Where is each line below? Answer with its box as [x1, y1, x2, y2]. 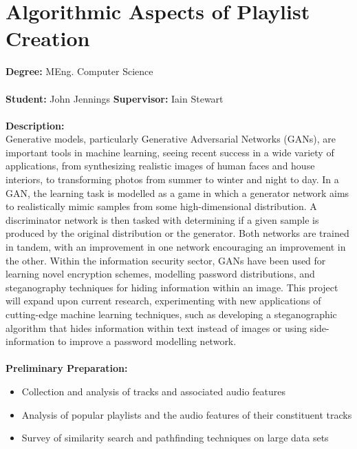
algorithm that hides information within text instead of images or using [6, 320, 307, 335]
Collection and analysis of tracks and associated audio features [21, 384, 286, 398]
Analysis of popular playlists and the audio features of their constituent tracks [21, 407, 352, 421]
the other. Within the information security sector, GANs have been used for [6, 253, 326, 267]
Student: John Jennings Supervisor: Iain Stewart [6, 91, 224, 105]
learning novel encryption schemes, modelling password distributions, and [6, 267, 315, 281]
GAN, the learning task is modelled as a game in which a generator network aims [6, 185, 349, 200]
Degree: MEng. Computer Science [6, 64, 153, 79]
